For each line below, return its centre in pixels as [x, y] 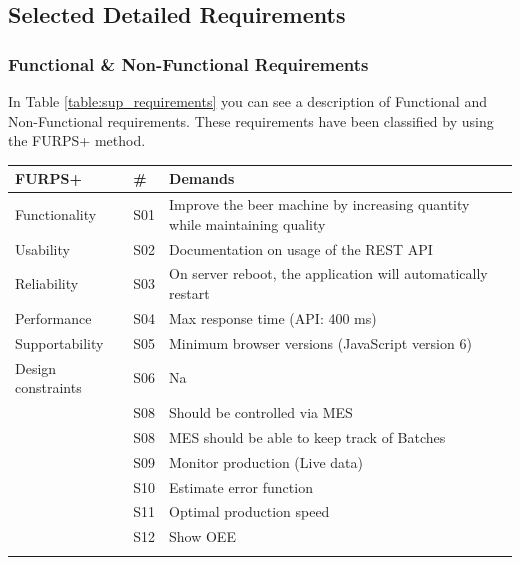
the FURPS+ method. [77, 140]
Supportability [59, 342]
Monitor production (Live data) [266, 461]
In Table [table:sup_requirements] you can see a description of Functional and [247, 101]
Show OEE [202, 536]
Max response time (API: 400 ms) [273, 317]
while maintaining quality [247, 223]
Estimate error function [241, 486]
